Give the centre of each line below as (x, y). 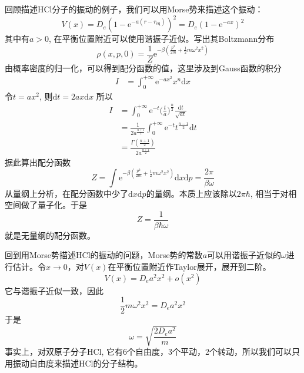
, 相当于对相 (273, 193)
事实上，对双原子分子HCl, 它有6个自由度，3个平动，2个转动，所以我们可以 (148, 351)
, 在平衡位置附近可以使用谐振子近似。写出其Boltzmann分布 (162, 39)
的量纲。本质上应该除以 (191, 193)
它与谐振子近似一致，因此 (54, 290)
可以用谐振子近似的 (244, 255)
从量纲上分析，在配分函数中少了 (66, 193)
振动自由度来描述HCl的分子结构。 (78, 363)
